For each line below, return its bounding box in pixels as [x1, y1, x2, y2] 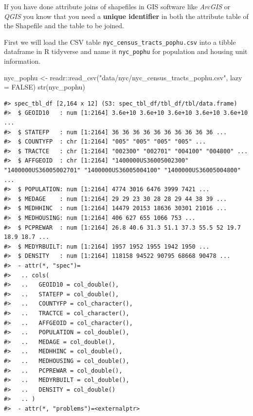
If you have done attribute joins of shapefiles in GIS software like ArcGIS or [4, 1, 231, 11]
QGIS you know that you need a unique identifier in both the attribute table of [4, 11, 249, 21]
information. [4, 56, 41, 66]
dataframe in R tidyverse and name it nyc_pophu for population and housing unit [4, 46, 248, 56]
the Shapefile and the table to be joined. [4, 20, 124, 31]
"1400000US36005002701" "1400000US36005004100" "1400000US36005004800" [4, 167, 241, 174]
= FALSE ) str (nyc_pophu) [4, 82, 85, 92]
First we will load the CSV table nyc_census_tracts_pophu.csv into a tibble [4, 36, 236, 47]
